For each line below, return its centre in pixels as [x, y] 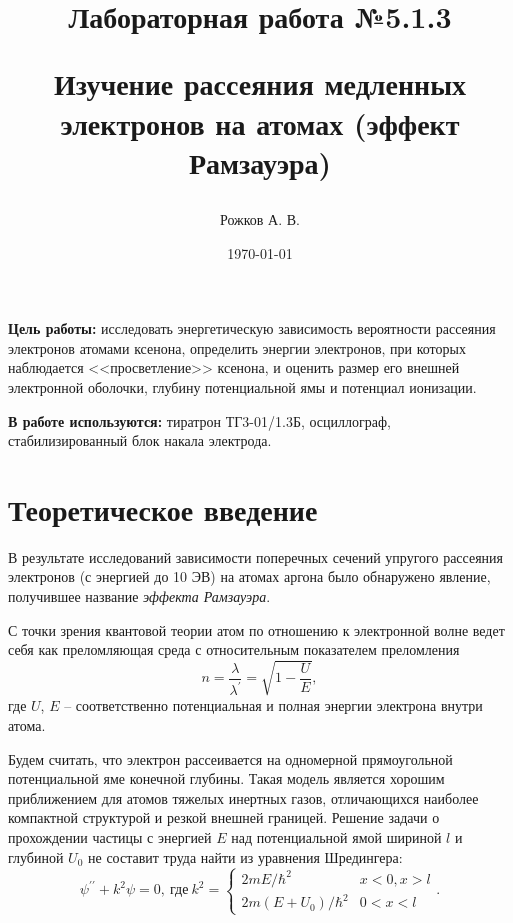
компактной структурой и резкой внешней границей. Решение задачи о [224, 817]
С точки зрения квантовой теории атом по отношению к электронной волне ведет [256, 629]
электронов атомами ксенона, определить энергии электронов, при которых [237, 347]
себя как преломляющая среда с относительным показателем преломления [234, 649]
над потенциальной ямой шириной [336, 836]
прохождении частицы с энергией [110, 836]
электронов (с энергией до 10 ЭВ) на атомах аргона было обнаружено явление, [249, 576]
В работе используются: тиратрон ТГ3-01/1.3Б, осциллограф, [199, 420]
